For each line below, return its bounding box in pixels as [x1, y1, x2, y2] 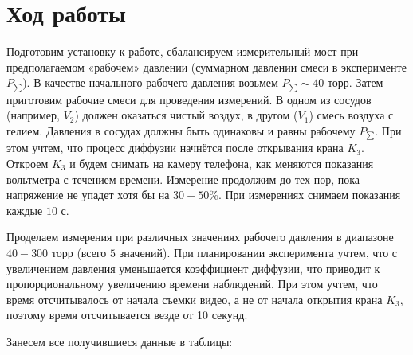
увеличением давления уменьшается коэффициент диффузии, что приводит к [6, 259, 380, 276]
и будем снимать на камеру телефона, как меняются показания [69, 155, 374, 171]
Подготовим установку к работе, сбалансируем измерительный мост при [6, 43, 359, 60]
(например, [6, 107, 60, 123]
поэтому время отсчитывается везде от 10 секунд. [6, 306, 248, 323]
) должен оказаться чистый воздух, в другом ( [74, 107, 298, 123]
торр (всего [51, 244, 107, 260]
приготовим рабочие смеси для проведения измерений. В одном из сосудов [6, 91, 372, 107]
